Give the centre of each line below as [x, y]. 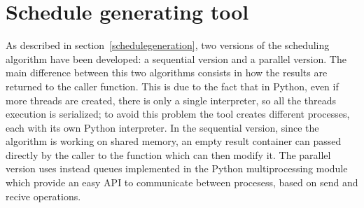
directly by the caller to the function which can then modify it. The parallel [168, 154]
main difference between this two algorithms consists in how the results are [167, 72]
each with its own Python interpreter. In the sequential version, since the [162, 127]
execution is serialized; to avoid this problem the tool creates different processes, [178, 114]
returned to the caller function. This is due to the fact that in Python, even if [172, 86]
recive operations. [43, 196]
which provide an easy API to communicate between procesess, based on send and [182, 182]
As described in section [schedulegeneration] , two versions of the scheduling [168, 45]
